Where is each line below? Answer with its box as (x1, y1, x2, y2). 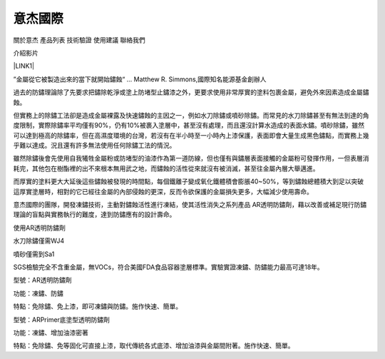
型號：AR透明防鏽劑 (13, 275, 72, 285)
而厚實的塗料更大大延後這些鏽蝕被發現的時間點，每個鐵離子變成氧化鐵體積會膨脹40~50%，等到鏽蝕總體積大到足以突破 (13, 177, 364, 186)
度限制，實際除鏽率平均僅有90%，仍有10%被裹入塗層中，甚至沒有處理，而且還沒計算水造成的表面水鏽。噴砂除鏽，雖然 (13, 121, 365, 130)
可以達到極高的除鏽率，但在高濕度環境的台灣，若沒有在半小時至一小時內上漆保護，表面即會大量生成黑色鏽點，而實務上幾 (13, 131, 369, 139)
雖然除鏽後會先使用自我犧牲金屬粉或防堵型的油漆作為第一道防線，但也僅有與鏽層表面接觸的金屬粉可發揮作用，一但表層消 (13, 154, 369, 163)
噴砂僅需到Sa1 (13, 250, 55, 258)
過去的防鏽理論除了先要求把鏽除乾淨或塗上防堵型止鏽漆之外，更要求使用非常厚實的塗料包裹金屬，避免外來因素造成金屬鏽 (13, 88, 369, 96)
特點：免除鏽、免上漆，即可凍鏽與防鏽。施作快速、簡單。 (13, 302, 182, 310)
